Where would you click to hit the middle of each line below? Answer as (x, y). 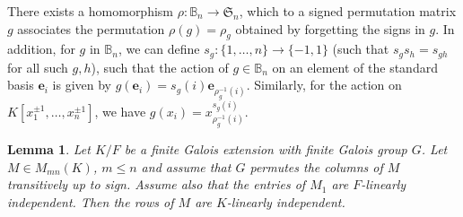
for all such (38, 67)
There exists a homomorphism (91, 11)
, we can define (159, 49)
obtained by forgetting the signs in (330, 28)
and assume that (186, 166)
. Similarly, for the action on (324, 85)
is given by (82, 85)
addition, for (41, 49)
